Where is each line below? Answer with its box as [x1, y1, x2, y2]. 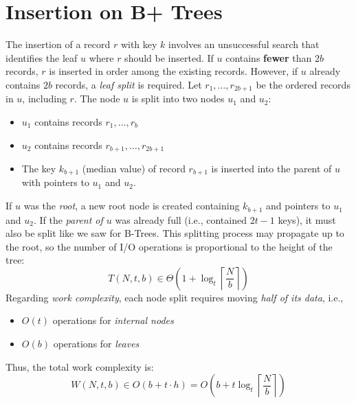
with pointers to [21, 175, 89, 189]
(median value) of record [82, 161, 186, 175]
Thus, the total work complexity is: [5, 359, 154, 373]
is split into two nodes [131, 91, 225, 106]
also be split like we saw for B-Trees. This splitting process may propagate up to [5, 226, 344, 240]
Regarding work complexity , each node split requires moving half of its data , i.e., [5, 290, 344, 304]
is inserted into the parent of [211, 161, 332, 175]
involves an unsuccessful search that [168, 37, 320, 51]
